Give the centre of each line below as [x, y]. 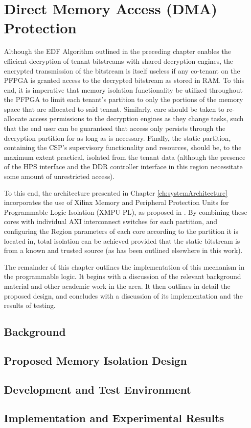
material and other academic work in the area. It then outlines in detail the [117, 286]
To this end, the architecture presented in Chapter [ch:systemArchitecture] [116, 192]
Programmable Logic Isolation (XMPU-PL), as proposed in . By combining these [126, 212]
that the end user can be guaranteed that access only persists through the [115, 128]
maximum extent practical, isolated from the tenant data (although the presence [125, 157]
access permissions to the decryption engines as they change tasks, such [136, 118]
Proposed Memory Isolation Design [95, 360]
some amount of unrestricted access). [59, 176]
